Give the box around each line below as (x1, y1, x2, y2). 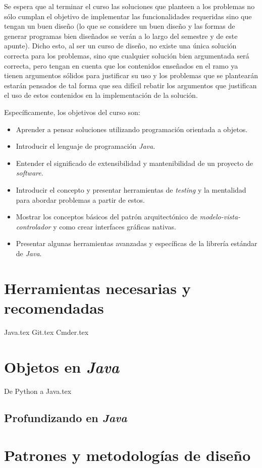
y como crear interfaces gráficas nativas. (53, 221, 176, 231)
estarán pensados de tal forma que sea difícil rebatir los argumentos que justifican (4, 80, 257, 90)
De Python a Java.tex (4, 385, 72, 396)
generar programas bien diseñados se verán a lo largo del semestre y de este (4, 30, 238, 41)
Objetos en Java (4, 356, 120, 377)
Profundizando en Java (4, 410, 127, 426)
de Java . (16, 248, 42, 258)
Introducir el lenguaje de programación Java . (16, 141, 155, 151)
